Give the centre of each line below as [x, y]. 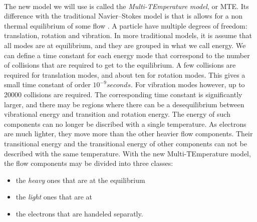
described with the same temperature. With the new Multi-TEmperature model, [127, 153]
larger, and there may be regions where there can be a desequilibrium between [124, 104]
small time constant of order [47, 84]
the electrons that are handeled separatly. [79, 213]
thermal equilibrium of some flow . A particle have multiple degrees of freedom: [126, 25]
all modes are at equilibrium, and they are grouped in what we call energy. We [125, 45]
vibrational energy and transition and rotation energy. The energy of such [117, 114]
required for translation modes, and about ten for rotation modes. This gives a [125, 74]
